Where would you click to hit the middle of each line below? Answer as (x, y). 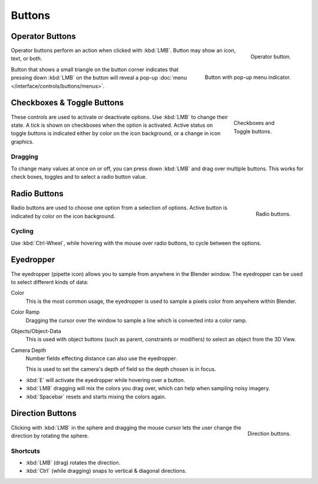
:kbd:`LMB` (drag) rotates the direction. (73, 463)
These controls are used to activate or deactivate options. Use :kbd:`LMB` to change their (120, 117)
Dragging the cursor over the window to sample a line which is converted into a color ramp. (136, 320)
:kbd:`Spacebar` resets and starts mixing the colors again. (96, 396)
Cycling (22, 231)
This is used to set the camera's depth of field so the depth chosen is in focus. (121, 369)
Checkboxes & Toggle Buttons (67, 103)
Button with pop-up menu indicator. (248, 77)
